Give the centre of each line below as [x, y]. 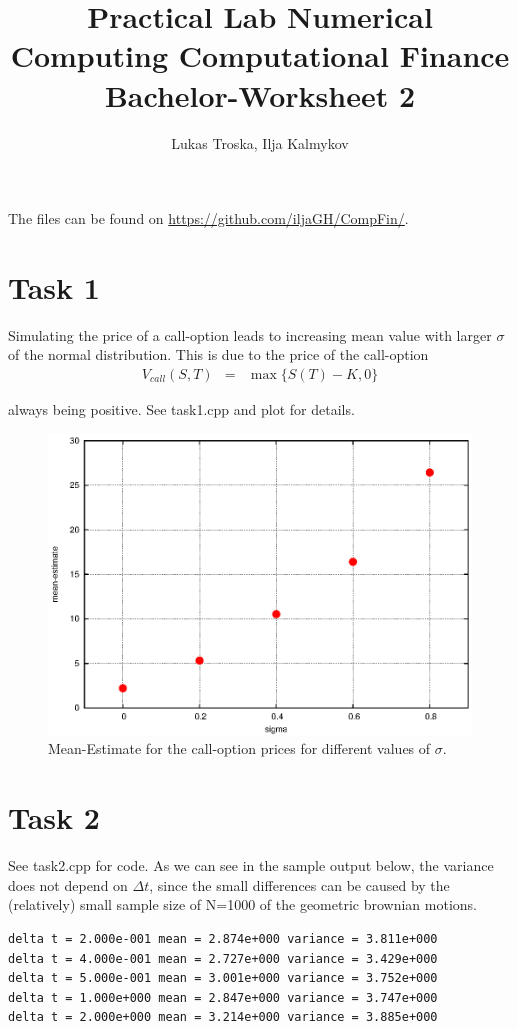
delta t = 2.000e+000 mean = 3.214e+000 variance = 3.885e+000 [223, 1017]
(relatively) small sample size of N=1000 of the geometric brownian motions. [242, 904]
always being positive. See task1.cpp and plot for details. [181, 409]
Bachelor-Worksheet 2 [260, 94]
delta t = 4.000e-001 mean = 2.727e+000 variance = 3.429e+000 [223, 958]
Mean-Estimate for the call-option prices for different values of [239, 748]
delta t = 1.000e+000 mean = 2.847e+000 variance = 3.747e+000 [223, 997]
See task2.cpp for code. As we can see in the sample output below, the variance [251, 865]
